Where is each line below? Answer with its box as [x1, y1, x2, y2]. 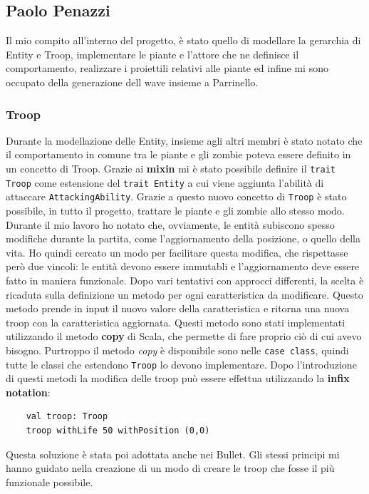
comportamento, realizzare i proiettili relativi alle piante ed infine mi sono [6, 61, 328, 76]
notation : [6, 384, 51, 399]
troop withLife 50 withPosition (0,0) [26, 425, 210, 436]
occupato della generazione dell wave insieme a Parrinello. [6, 74, 259, 89]
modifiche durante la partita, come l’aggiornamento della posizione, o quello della [6, 231, 360, 246]
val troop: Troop [26, 411, 108, 422]
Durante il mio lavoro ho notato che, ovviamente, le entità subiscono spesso [6, 217, 335, 232]
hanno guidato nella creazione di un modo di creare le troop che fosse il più [6, 460, 335, 475]
